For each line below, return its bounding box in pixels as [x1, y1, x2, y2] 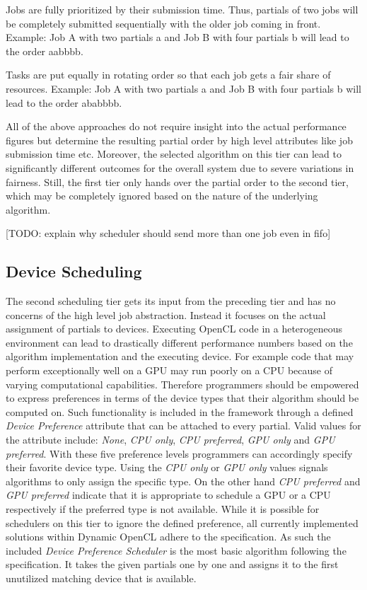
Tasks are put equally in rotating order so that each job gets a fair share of [6, 67, 331, 82]
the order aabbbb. [6, 43, 83, 58]
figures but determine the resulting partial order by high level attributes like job [6, 132, 353, 147]
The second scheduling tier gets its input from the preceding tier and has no [6, 294, 336, 308]
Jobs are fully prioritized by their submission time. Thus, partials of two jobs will [6, 2, 359, 16]
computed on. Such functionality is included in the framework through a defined [6, 404, 354, 419]
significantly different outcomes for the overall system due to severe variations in [6, 160, 354, 175]
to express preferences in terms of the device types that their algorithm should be [6, 391, 359, 405]
